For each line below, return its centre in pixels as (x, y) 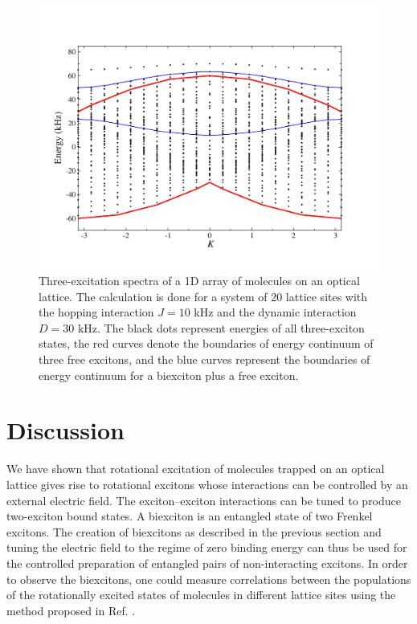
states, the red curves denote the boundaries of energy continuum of (206, 343)
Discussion (65, 430)
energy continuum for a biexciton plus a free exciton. (169, 375)
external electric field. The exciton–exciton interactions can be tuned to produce (204, 500)
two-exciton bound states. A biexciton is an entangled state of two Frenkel (190, 516)
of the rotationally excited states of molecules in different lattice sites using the (201, 595)
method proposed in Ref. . (71, 610)
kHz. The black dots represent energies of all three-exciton (221, 327)
